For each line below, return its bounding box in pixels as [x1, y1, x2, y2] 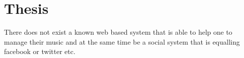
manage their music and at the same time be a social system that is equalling [4, 36, 240, 47]
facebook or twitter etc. [4, 46, 76, 57]
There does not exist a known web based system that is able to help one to [4, 27, 233, 37]
